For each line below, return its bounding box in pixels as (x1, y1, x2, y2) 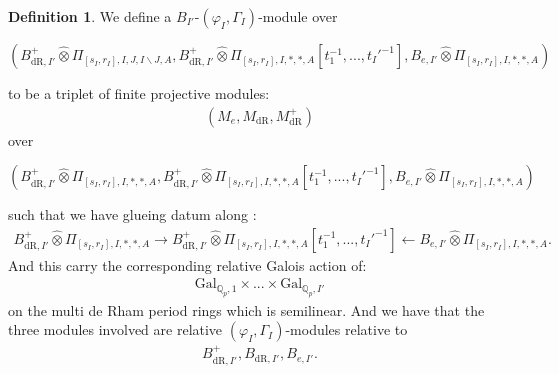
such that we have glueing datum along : (8, 204, 257, 225)
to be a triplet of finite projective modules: (8, 83, 270, 103)
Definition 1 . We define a (8, 6, 172, 26)
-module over (258, 6, 338, 26)
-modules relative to (285, 319, 408, 340)
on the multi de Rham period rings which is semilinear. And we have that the (8, 299, 485, 320)
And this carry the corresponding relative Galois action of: (8, 254, 367, 275)
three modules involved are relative (8, 319, 223, 340)
